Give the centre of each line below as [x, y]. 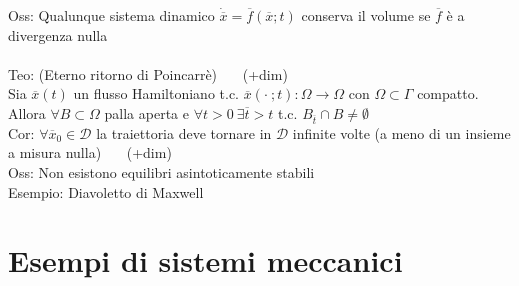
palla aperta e [146, 112]
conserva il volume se [366, 15]
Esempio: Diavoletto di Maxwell [106, 191]
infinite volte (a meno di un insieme [401, 132]
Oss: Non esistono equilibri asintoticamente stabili [161, 171]
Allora [27, 112]
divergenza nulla [58, 34]
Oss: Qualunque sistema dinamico [111, 15]
